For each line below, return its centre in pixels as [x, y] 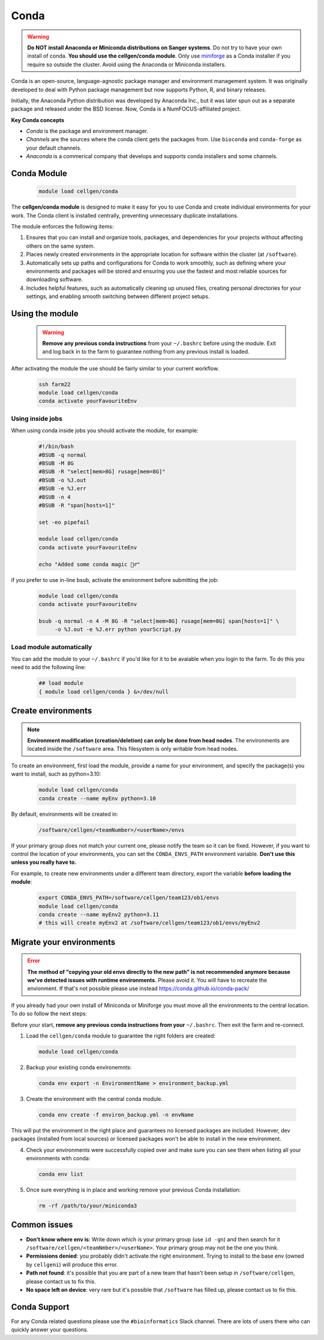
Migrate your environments [63, 942]
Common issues [42, 1225]
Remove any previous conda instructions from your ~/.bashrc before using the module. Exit [159, 343]
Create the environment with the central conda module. [94, 1099]
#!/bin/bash [56, 447]
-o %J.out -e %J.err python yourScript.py [118, 629]
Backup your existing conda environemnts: [79, 1067]
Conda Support [40, 1307]
